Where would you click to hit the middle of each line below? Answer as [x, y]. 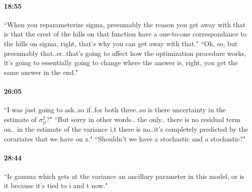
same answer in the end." [41, 72]
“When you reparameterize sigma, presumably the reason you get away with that [125, 24]
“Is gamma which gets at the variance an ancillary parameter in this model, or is [124, 176]
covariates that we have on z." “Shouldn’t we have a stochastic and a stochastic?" [125, 138]
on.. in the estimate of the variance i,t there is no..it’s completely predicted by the [126, 129]
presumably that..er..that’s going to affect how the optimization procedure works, [125, 53]
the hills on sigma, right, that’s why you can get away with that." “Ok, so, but [121, 43]
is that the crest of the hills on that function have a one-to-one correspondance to [125, 34]
